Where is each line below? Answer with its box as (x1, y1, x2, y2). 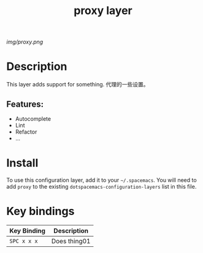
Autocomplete (15, 115, 51, 123)
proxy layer (73, 4, 133, 18)
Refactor (15, 128, 37, 135)
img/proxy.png (6, 38, 44, 46)
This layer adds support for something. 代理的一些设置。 (6, 81, 149, 88)
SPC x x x (9, 237, 38, 244)
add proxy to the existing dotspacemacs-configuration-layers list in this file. (6, 183, 197, 190)
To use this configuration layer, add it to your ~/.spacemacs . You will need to (6, 176, 197, 184)
